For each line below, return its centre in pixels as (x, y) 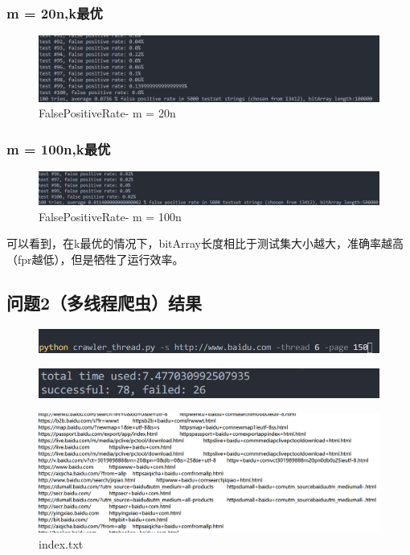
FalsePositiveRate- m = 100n (110, 216)
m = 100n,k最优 (59, 148)
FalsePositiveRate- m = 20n (107, 113)
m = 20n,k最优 (55, 12)
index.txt (61, 544)
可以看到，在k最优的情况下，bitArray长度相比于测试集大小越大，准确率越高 (205, 243)
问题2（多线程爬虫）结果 (105, 303)
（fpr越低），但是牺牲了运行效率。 (95, 259)
